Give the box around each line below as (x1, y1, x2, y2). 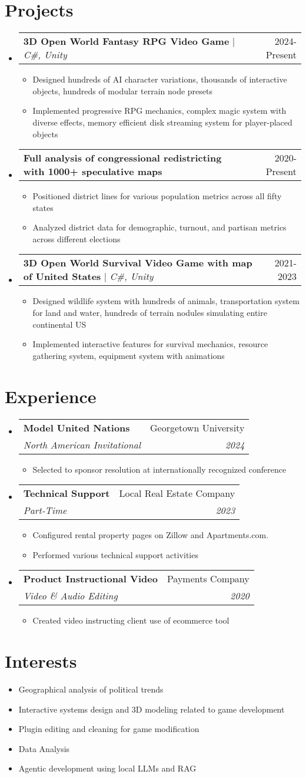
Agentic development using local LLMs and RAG (18, 762, 197, 774)
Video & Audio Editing (23, 589, 118, 603)
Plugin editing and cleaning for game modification (18, 723, 199, 735)
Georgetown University (150, 420, 245, 434)
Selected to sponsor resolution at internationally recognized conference (32, 463, 287, 475)
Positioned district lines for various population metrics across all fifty (32, 190, 282, 202)
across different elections (32, 232, 121, 245)
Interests (5, 649, 77, 673)
